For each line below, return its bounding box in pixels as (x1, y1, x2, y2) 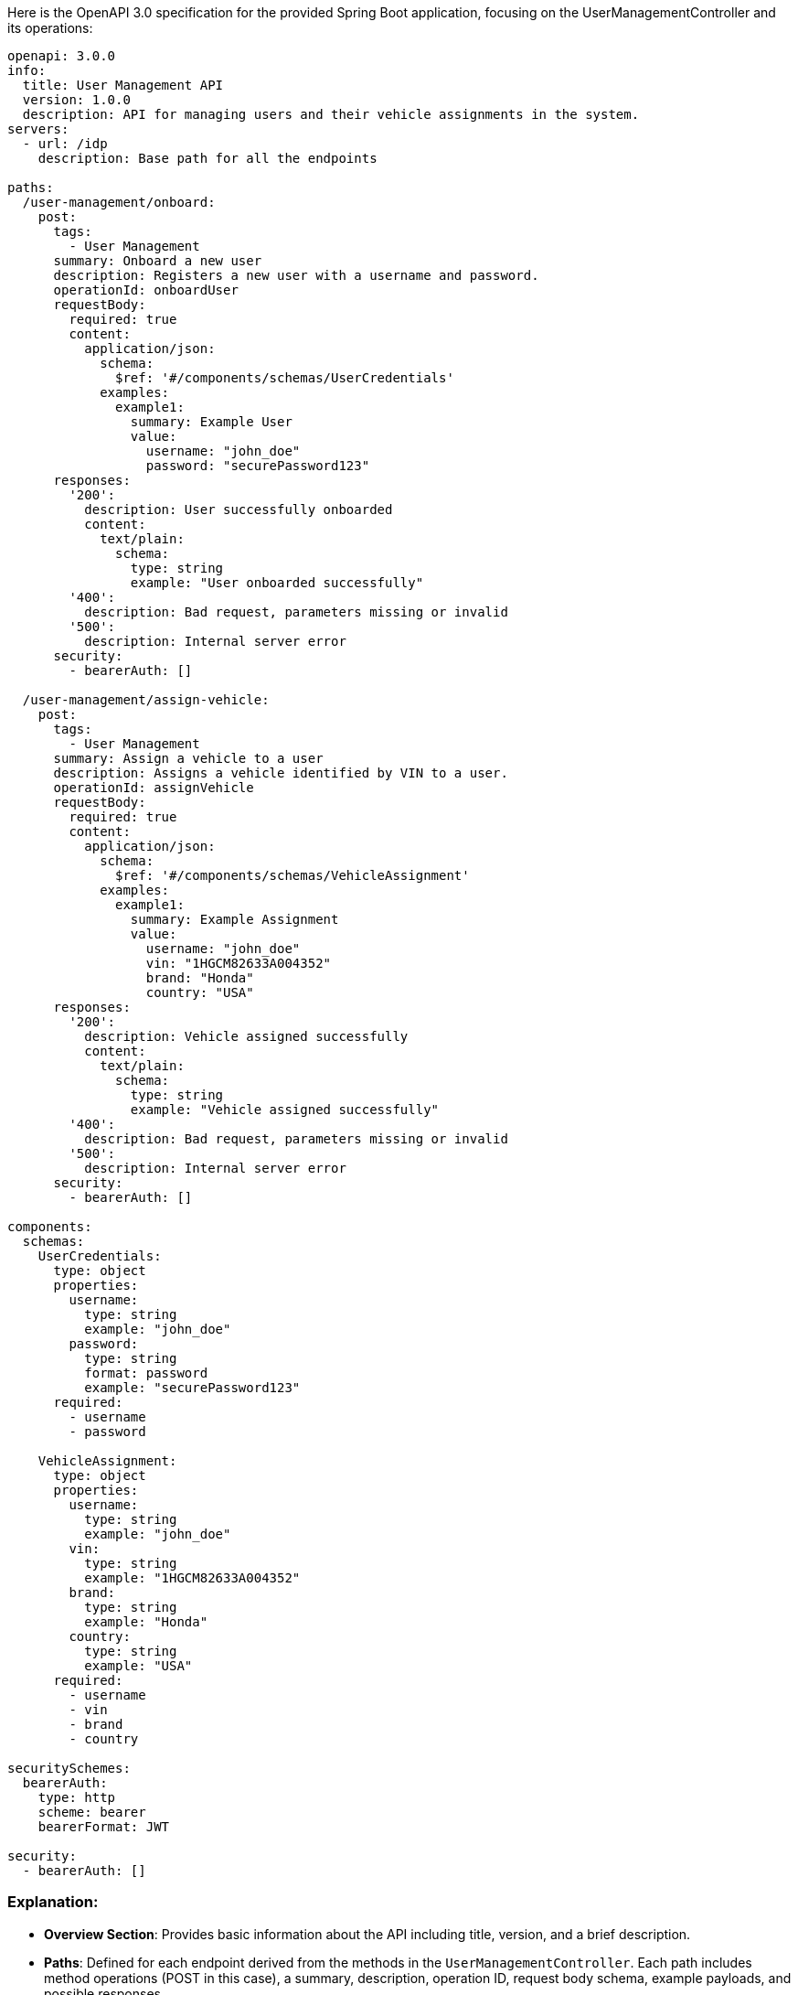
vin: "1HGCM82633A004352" (145, 956, 332, 971)
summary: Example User (130, 414, 293, 429)
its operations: (7, 20, 93, 36)
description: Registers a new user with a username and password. (53, 268, 539, 283)
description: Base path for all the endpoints (37, 151, 378, 166)
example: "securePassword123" (84, 1380, 301, 1395)
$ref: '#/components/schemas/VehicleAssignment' (115, 868, 470, 883)
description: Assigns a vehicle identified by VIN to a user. (53, 766, 508, 780)
